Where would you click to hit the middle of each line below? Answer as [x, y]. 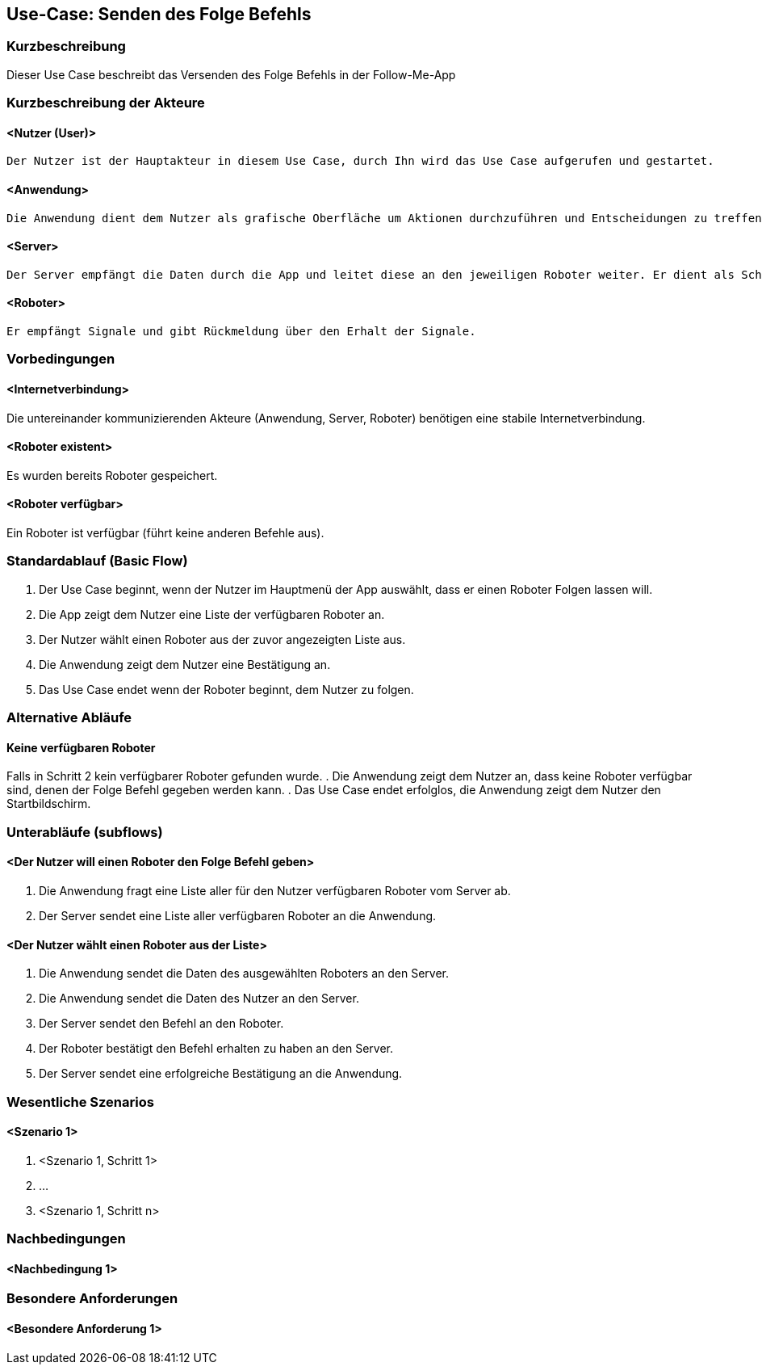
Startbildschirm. [49, 804]
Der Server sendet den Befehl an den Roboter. [161, 1024]
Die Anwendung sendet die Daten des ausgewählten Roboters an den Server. [244, 974]
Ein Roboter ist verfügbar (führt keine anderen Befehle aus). [165, 533]
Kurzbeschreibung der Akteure [106, 103]
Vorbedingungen [61, 359]
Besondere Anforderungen [92, 1299]
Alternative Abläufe [69, 718]
